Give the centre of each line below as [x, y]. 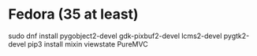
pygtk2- [237, 36]
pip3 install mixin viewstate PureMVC [88, 44]
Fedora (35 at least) [74, 14]
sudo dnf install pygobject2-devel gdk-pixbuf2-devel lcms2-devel [115, 36]
